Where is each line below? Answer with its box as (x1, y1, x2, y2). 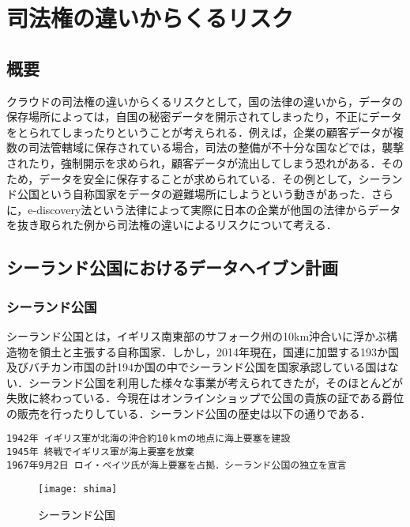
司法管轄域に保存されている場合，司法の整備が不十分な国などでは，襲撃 (28, 139, 404, 156)
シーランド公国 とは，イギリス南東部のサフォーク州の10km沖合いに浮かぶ (6, 327, 387, 344)
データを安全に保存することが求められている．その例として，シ (39, 170, 370, 186)
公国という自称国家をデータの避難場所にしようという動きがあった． (17, 186, 371, 202)
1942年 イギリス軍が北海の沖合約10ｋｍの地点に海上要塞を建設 (6, 433, 291, 445)
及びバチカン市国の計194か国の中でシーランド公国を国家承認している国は (6, 359, 388, 375)
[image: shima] (38, 484, 118, 495)
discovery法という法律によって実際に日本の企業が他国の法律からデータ (36, 201, 401, 217)
